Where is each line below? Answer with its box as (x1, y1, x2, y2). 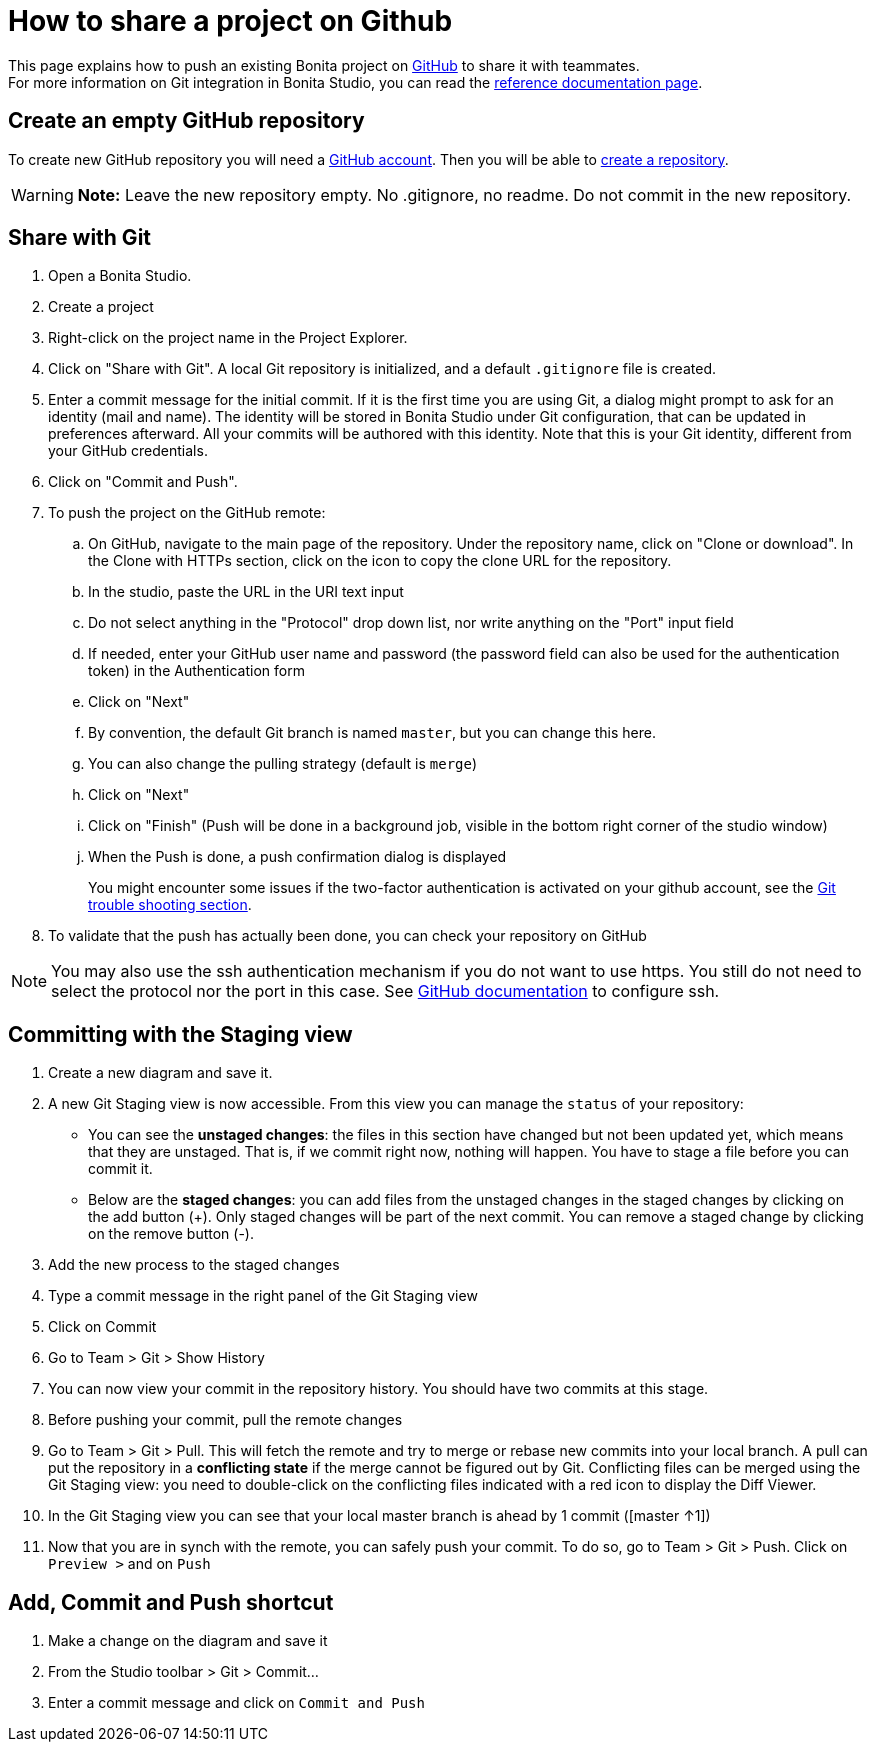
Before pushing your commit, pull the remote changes (48, 1411, 403, 1429)
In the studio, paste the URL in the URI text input (88, 583, 404, 601)
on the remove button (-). (88, 1225, 255, 1243)
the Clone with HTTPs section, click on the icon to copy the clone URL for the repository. (88, 552, 672, 570)
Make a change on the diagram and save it (48, 1632, 328, 1650)
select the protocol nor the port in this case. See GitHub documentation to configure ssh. (51, 981, 720, 1002)
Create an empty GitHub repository (8, 108, 365, 134)
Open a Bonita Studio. (48, 267, 192, 285)
